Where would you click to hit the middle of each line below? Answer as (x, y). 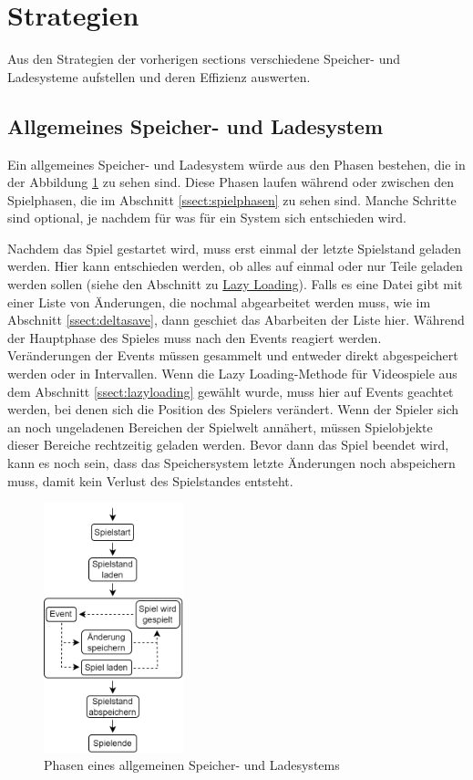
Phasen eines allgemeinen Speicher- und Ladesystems (192, 765)
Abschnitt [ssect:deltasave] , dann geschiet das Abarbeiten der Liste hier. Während (236, 320)
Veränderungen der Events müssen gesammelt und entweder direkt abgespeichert (233, 355)
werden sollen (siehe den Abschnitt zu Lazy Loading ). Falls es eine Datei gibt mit (235, 284)
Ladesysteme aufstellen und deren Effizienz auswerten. (159, 76)
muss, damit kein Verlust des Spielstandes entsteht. (150, 480)
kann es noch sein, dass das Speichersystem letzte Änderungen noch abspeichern (231, 463)
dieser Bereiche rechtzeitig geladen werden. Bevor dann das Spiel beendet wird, (228, 445)
